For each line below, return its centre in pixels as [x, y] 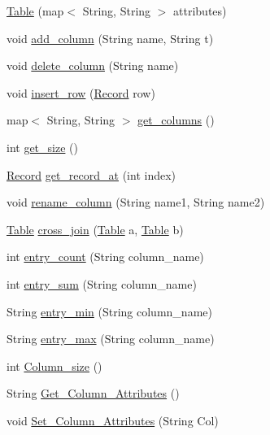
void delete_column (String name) [93, 65]
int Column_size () [54, 365]
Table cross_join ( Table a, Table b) [95, 229]
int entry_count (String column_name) [105, 257]
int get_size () [42, 147]
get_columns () [176, 120]
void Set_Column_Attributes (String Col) [113, 420]
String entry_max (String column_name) [111, 339]
